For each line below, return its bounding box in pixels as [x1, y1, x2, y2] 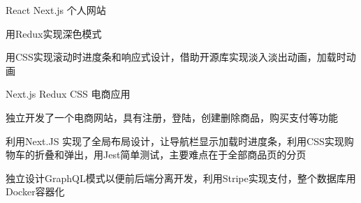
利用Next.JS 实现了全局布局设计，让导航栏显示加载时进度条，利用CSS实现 [6, 133, 344, 148]
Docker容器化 [6, 184, 65, 199]
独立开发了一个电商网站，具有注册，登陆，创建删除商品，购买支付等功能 [6, 110, 338, 124]
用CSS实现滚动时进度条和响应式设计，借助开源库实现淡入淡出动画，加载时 [6, 50, 346, 64]
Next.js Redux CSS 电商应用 [6, 87, 131, 101]
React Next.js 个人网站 [6, 3, 106, 17]
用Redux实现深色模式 [6, 26, 102, 40]
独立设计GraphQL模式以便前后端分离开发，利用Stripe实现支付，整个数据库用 [6, 170, 356, 185]
